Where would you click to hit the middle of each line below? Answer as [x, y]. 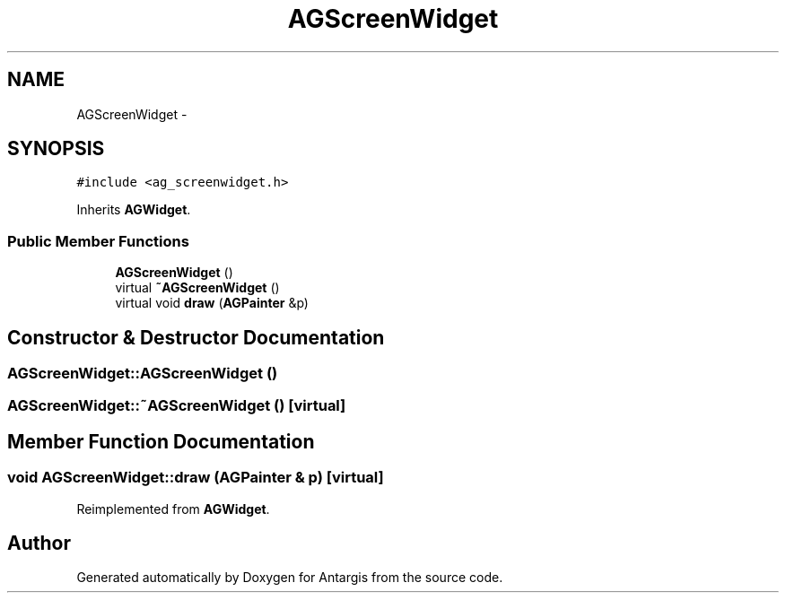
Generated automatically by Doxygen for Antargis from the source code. [290, 578]
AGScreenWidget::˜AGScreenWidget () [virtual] [177, 406]
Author [39, 543]
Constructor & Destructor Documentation [196, 337]
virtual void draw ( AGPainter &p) [212, 303]
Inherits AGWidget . [134, 210]
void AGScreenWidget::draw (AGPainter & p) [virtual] [196, 478]
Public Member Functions [98, 241]
